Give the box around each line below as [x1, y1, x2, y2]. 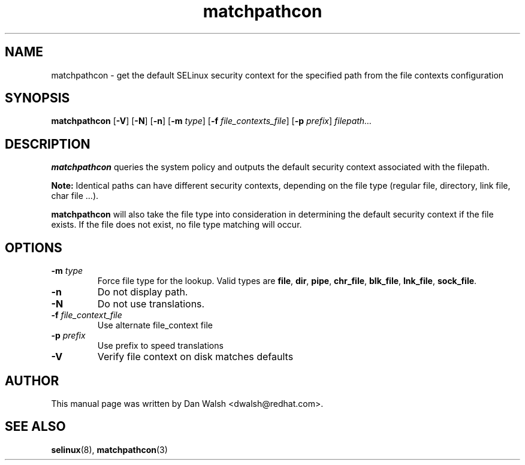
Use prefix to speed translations [97, 340, 224, 351]
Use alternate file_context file [97, 320, 213, 331]
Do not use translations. [97, 298, 205, 310]
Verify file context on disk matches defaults [97, 351, 294, 363]
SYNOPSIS [5, 90, 70, 106]
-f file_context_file [51, 310, 122, 321]
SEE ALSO [5, 419, 66, 434]
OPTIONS [5, 240, 62, 255]
